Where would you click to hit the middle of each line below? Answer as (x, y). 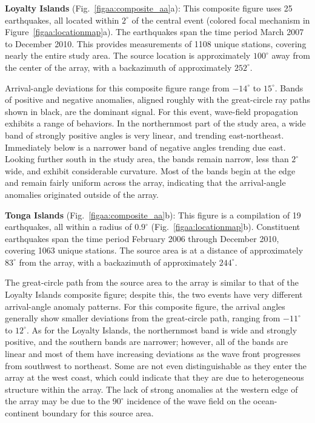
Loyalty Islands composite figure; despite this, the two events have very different (154, 294)
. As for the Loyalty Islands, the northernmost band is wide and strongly (162, 330)
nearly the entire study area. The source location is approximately (128, 55)
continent (22, 413)
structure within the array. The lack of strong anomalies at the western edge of (151, 389)
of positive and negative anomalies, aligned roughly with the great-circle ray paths (158, 100)
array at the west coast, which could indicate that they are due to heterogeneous (154, 377)
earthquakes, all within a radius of (68, 227)
